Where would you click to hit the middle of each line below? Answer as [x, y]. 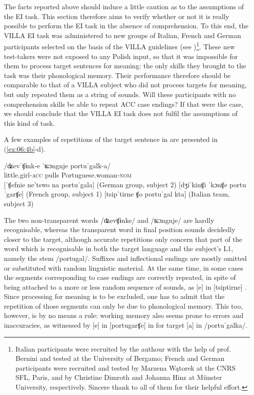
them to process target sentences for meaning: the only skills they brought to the [125, 66]
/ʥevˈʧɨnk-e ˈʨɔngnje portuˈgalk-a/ [57, 165]
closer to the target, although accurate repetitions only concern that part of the [123, 239]
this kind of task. [30, 123]
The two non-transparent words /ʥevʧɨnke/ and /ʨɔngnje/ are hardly [109, 220]
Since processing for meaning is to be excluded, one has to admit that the [114, 296]
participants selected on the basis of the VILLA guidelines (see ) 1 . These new [120, 46]
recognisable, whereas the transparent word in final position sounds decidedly [120, 229]
